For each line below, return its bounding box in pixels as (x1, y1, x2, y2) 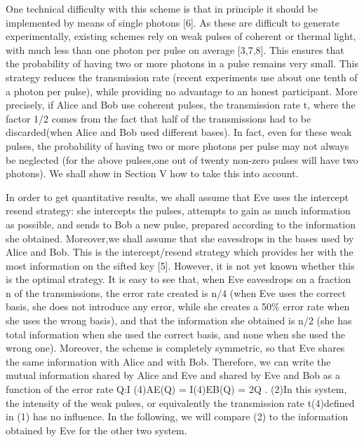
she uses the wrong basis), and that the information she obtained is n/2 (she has (6, 313, 352, 328)
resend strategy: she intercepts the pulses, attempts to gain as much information (6, 203, 351, 218)
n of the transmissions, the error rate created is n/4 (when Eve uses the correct (6, 285, 346, 300)
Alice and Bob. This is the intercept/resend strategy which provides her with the (6, 244, 353, 259)
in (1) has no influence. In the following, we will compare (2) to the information (6, 409, 349, 424)
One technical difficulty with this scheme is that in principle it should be (6, 1, 318, 15)
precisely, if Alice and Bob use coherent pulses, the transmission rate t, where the (6, 97, 356, 112)
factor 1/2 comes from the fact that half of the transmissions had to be (6, 111, 311, 125)
